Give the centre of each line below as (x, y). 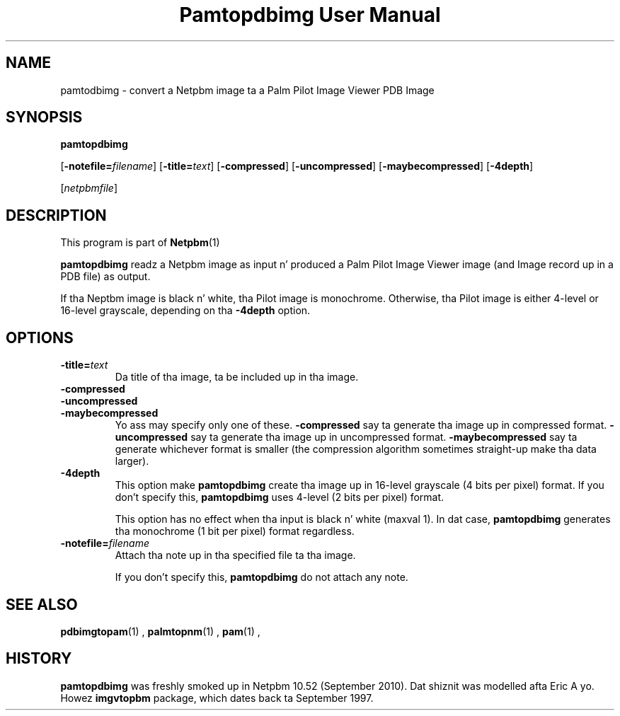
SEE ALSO (42, 604)
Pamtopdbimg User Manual (310, 15)
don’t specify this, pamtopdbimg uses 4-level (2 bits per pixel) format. (280, 497)
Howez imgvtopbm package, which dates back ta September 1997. (217, 698)
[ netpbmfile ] (89, 188)
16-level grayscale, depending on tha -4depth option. (185, 311)
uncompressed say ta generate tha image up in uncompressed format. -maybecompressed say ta (346, 437)
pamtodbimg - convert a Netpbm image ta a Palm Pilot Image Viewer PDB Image (247, 90)
